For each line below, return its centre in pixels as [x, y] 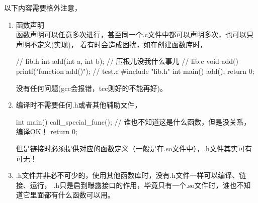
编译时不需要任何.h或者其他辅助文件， [79, 105]
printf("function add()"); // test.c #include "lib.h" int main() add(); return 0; [135, 71]
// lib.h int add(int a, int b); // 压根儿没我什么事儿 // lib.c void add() [127, 61]
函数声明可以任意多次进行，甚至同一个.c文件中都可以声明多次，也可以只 [135, 34]
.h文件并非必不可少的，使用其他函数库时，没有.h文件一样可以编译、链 [131, 175]
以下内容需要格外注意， [43, 8]
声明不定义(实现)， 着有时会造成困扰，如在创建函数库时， [111, 44]
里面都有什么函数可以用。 [72, 195]
